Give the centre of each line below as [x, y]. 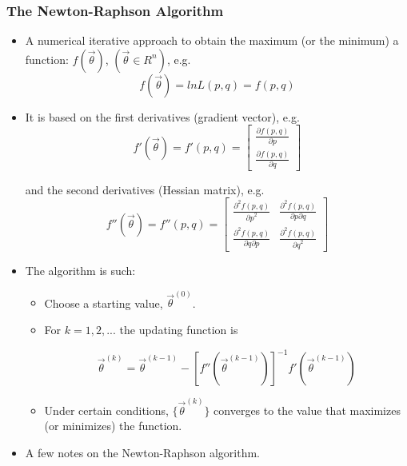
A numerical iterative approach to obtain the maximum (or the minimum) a [212, 40]
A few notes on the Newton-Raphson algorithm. [143, 452]
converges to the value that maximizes [307, 410]
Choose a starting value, [104, 303]
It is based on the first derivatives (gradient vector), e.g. [162, 116]
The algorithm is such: [80, 271]
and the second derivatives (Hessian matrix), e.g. [145, 189]
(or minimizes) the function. [113, 426]
